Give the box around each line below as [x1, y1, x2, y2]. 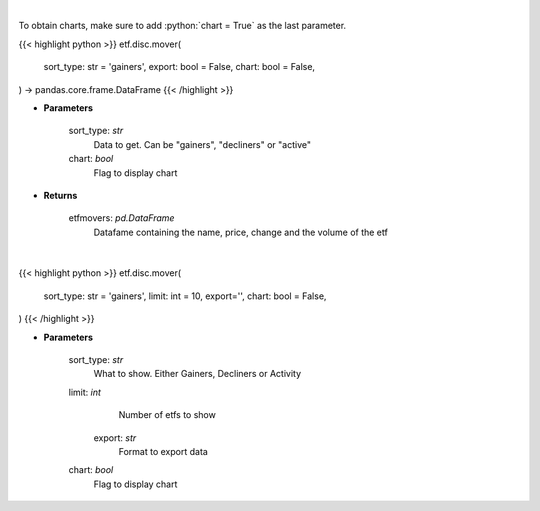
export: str [93, 431, 137, 444]
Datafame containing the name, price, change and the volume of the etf [93, 226, 389, 238]
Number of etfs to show [118, 409, 217, 421]
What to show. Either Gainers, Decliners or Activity [93, 368, 302, 380]
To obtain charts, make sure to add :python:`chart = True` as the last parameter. [18, 20, 347, 32]
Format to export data [118, 445, 209, 457]
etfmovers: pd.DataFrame [68, 212, 175, 224]
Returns [43, 189, 78, 201]
